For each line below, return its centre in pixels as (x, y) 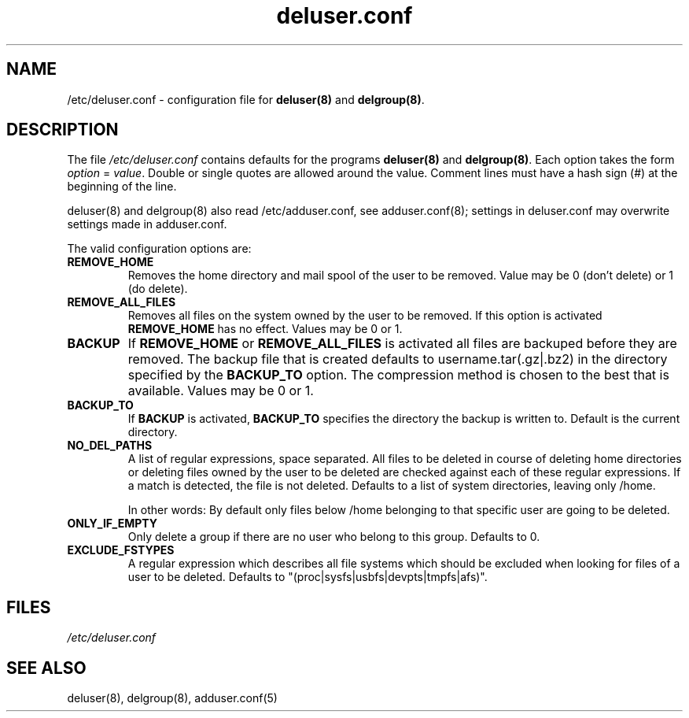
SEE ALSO (46, 668)
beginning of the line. (122, 187)
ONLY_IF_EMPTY (112, 524)
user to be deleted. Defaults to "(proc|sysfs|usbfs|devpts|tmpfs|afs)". (308, 577)
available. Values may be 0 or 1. (221, 391)
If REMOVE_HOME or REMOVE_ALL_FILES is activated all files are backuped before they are (402, 344)
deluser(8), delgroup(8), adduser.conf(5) (172, 698)
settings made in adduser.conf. (147, 224)
